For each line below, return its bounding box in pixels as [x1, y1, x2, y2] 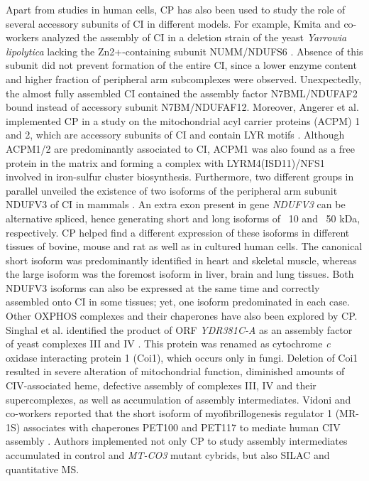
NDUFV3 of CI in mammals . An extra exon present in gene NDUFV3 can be [6, 197, 346, 212]
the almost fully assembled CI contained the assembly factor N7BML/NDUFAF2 [6, 85, 358, 100]
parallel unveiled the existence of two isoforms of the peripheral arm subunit [6, 183, 338, 198]
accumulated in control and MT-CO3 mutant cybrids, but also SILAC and [6, 448, 330, 462]
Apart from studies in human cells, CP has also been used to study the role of [6, 2, 346, 16]
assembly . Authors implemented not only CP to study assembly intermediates [6, 433, 348, 448]
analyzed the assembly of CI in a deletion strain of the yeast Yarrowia [42, 30, 347, 45]
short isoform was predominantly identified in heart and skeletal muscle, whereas [6, 252, 357, 267]
